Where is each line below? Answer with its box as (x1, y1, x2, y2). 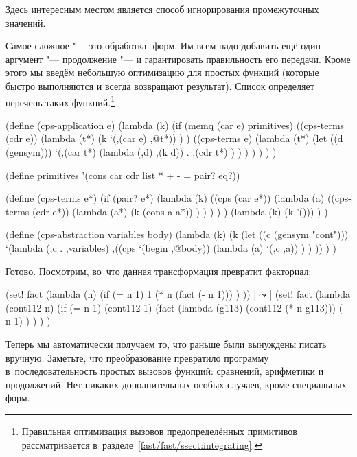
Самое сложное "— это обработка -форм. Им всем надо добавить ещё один (5, 38, 321, 53)
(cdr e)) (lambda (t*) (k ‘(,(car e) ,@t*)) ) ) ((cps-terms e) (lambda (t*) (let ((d (5, 131, 343, 145)
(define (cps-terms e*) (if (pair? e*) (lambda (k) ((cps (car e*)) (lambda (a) (5, 191, 325, 205)
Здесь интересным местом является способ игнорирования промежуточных (5, 2, 319, 16)
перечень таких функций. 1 (5, 93, 115, 109)
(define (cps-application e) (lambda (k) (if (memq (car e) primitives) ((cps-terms (5, 117, 345, 132)
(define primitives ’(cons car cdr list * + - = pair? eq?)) (5, 167, 240, 182)
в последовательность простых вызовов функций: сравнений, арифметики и (5, 364, 324, 378)
